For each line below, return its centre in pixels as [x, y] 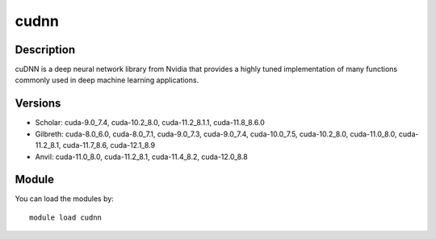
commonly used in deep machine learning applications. [107, 80]
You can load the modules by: [65, 199]
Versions [38, 104]
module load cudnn [66, 217]
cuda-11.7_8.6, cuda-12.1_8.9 [109, 145]
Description [45, 50]
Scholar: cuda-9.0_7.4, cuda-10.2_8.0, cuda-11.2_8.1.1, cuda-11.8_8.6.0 [150, 123]
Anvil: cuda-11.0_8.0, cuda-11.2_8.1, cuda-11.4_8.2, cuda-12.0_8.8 [141, 157]
